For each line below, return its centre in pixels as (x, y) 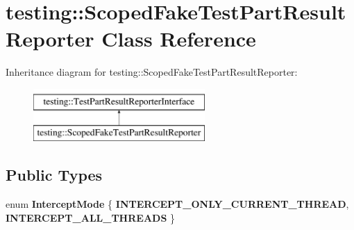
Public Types (54, 175)
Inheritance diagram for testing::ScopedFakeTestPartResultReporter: (152, 72)
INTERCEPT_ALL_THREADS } (91, 217)
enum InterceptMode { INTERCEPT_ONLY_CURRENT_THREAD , (177, 204)
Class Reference (179, 39)
